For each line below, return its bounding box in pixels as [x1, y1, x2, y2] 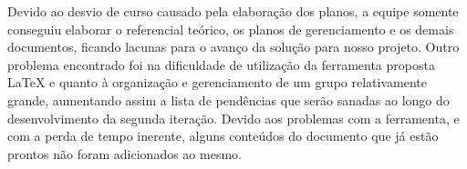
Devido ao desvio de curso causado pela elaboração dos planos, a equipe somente [7, 2, 459, 20]
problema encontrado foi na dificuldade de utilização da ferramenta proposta [7, 55, 435, 74]
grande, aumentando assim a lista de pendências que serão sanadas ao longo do [7, 90, 450, 109]
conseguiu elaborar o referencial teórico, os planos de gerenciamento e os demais [7, 19, 454, 38]
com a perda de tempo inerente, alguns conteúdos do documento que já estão [7, 126, 439, 145]
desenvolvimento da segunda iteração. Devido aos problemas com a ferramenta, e [7, 108, 460, 127]
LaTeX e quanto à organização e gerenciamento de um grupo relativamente [7, 73, 427, 92]
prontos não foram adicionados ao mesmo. [7, 144, 242, 163]
